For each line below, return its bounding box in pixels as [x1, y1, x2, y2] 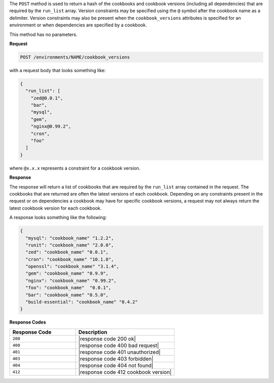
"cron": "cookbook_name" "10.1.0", [25, 257, 114, 262]
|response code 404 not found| [78, 362, 153, 369]
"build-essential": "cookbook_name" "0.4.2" [25, 299, 138, 305]
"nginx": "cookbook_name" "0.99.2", [25, 277, 117, 283]
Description [78, 328, 108, 335]
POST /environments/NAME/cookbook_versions [20, 54, 130, 60]
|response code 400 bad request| [78, 342, 159, 349]
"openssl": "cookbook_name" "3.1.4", [25, 264, 119, 269]
